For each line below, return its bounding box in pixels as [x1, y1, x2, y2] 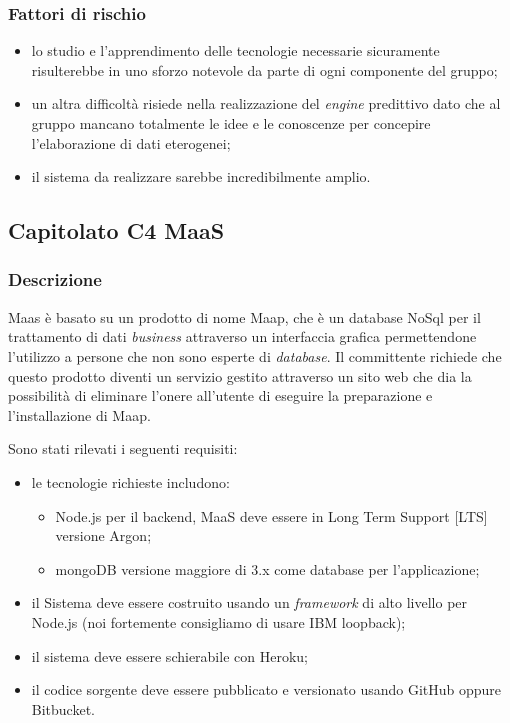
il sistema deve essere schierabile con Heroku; [31, 645, 308, 666]
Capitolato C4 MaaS [8, 215, 225, 246]
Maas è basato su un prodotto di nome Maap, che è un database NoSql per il [8, 306, 481, 327]
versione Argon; [55, 525, 152, 546]
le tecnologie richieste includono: [31, 471, 230, 492]
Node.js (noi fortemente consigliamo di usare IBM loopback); [31, 611, 406, 632]
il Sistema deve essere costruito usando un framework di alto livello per [31, 592, 468, 613]
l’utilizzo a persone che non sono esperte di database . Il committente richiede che [8, 345, 502, 366]
